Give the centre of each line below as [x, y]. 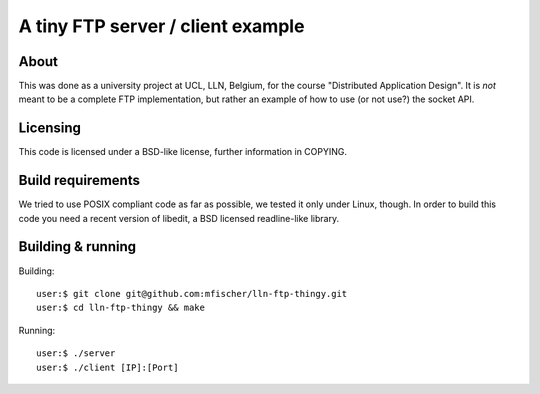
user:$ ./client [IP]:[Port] [107, 367]
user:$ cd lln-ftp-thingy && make [120, 308]
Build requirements [79, 180]
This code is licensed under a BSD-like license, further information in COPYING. [183, 152]
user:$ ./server [76, 353]
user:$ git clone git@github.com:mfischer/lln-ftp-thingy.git [192, 293]
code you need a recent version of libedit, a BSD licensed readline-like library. [179, 218]
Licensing [50, 128]
